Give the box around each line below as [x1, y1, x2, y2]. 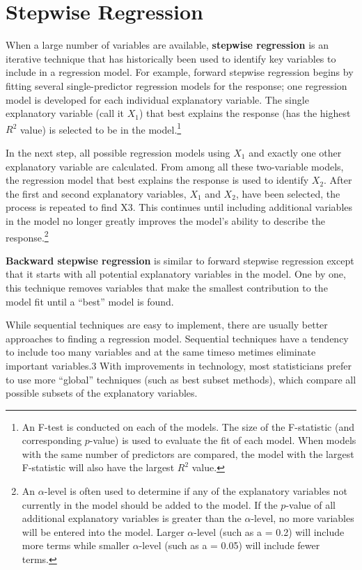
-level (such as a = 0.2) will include [194, 524, 345, 539]
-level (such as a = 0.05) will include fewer [139, 538, 320, 553]
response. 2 [6, 228, 49, 244]
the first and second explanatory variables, [6, 186, 187, 200]
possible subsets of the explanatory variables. [6, 386, 198, 400]
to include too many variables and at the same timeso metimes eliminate [6, 345, 316, 359]
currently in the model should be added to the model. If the [22, 497, 278, 512]
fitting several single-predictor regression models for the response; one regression [6, 78, 347, 93]
